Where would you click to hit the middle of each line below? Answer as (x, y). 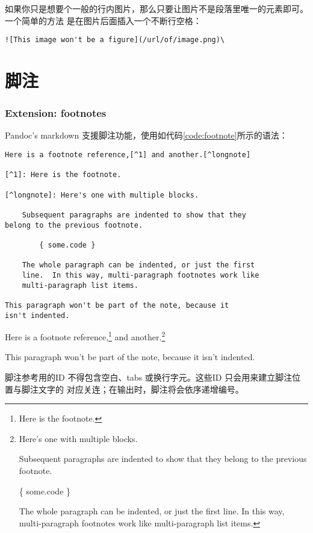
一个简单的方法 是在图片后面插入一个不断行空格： (103, 20)
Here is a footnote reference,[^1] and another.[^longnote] (128, 155)
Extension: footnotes (56, 113)
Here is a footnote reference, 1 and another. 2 (85, 336)
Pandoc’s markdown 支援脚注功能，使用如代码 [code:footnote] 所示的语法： (146, 135)
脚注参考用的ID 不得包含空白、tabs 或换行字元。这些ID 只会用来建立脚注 (149, 377)
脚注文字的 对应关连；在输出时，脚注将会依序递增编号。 (132, 389)
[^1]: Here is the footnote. (63, 175)
